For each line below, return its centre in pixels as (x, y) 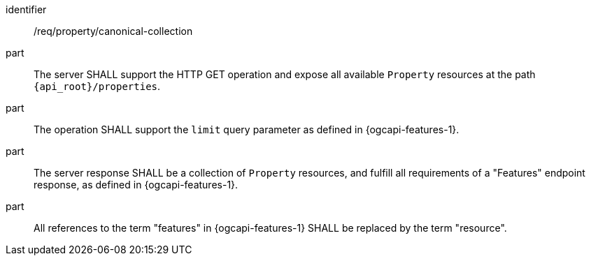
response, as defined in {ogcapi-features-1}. (136, 185)
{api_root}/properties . (97, 86)
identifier (26, 9)
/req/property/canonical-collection (113, 31)
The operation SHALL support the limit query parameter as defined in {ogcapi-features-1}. (247, 129)
